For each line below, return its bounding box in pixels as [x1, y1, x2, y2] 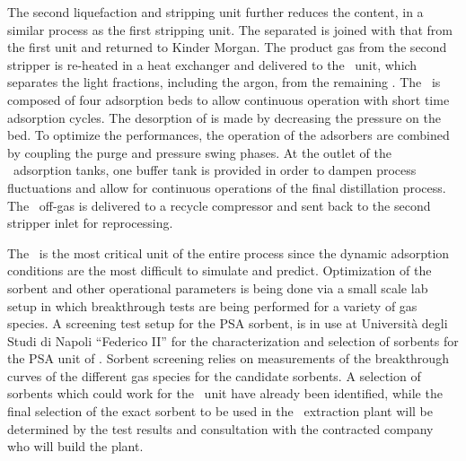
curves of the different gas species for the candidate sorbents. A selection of [7, 366, 421, 385]
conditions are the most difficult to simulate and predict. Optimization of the [7, 261, 432, 280]
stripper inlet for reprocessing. [7, 213, 173, 232]
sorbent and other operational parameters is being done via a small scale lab [7, 278, 428, 297]
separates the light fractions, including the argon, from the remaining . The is [7, 73, 441, 91]
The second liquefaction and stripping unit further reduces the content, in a [7, 3, 424, 21]
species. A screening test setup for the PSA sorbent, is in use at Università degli [7, 314, 448, 333]
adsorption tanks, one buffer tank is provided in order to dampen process [13, 161, 417, 179]
